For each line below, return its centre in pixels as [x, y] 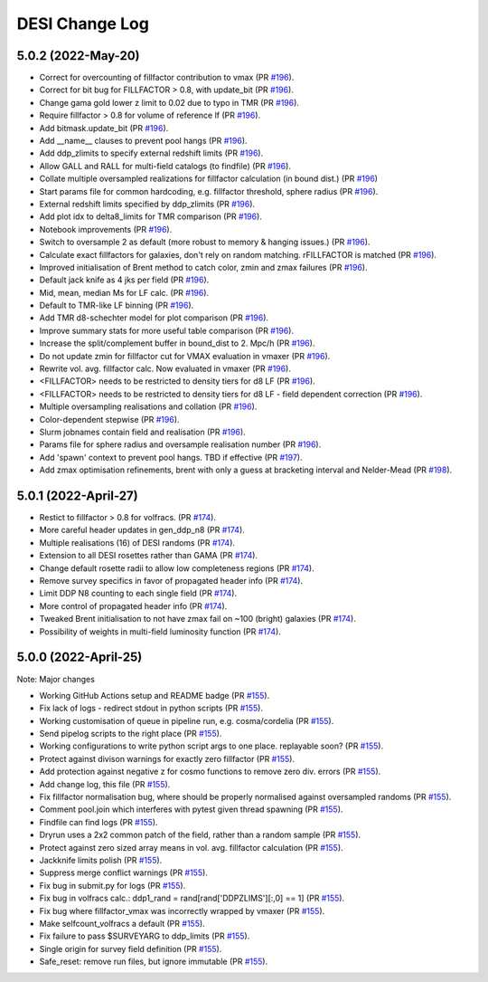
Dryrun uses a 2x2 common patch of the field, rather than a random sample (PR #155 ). [200, 835]
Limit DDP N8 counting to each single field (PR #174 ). [138, 594]
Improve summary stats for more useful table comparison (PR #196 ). [166, 330]
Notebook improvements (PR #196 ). [106, 229]
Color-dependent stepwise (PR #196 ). [109, 419]
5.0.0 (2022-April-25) [80, 658]
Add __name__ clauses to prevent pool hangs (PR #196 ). [143, 141]
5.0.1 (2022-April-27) [78, 496]
